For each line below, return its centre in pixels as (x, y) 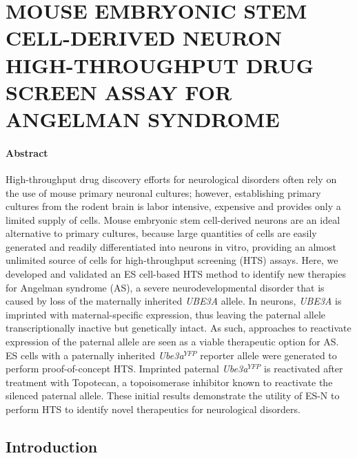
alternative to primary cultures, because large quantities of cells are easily (161, 233)
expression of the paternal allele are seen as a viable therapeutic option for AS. (172, 342)
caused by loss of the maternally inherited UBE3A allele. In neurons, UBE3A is (174, 301)
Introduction (52, 446)
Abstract (27, 152)
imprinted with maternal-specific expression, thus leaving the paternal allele (166, 314)
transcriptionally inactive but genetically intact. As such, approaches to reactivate (178, 328)
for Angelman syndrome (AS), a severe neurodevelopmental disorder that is (165, 287)
